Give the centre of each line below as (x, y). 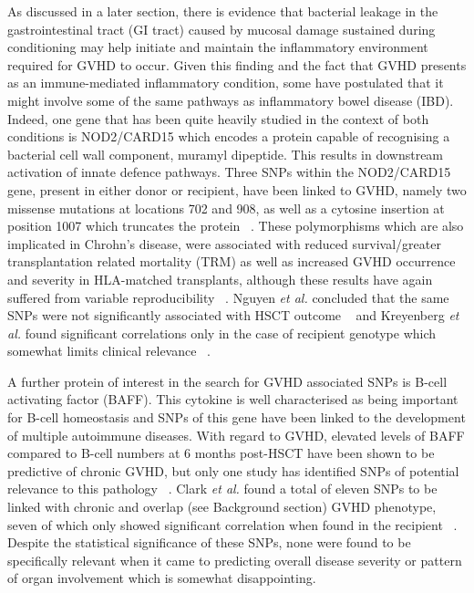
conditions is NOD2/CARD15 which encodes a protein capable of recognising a (229, 136)
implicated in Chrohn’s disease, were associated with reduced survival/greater (224, 243)
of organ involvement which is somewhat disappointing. (162, 578)
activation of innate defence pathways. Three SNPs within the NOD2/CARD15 (229, 172)
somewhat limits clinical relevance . (109, 351)
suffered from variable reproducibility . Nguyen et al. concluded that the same (228, 297)
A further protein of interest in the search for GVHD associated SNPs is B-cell (227, 381)
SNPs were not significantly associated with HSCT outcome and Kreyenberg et (233, 315)
